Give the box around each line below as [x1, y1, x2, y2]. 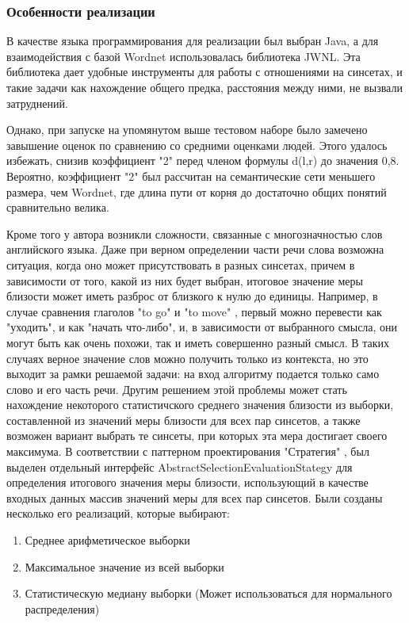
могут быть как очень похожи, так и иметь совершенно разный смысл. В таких [6, 334, 390, 350]
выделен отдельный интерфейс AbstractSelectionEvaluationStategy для [6, 458, 353, 475]
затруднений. [6, 94, 68, 111]
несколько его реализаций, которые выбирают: [6, 505, 230, 522]
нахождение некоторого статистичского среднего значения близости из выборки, [6, 396, 394, 413]
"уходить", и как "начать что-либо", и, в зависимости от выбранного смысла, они [6, 319, 398, 335]
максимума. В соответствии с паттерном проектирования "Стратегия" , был [6, 443, 369, 460]
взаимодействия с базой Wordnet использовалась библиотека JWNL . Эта [6, 48, 361, 64]
